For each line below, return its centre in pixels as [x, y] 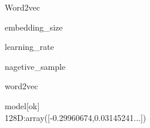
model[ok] [22, 105]
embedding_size [34, 27]
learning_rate [29, 47]
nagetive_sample [35, 66]
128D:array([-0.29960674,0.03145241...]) [76, 117]
